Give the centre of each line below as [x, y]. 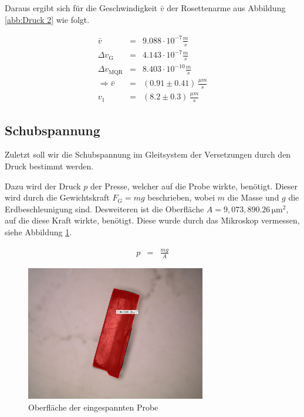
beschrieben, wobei [181, 197]
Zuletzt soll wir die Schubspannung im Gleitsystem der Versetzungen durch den [148, 154]
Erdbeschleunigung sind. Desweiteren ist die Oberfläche [104, 208]
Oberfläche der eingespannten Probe [93, 407]
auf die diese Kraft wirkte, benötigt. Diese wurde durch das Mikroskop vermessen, [152, 220]
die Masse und [253, 197]
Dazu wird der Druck [43, 186]
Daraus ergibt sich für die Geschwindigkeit [81, 8]
